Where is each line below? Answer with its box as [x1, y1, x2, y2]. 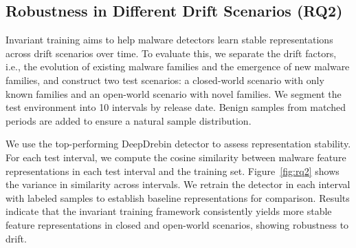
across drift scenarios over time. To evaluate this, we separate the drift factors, [5, 45, 337, 60]
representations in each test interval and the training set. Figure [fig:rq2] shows [5, 163, 340, 178]
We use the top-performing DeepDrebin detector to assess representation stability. [5, 136, 351, 151]
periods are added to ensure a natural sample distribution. [5, 113, 252, 127]
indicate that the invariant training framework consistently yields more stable [5, 204, 332, 218]
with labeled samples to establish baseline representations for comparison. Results [5, 190, 350, 205]
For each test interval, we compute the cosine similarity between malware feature [5, 149, 346, 164]
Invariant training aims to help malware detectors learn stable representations [5, 32, 333, 47]
